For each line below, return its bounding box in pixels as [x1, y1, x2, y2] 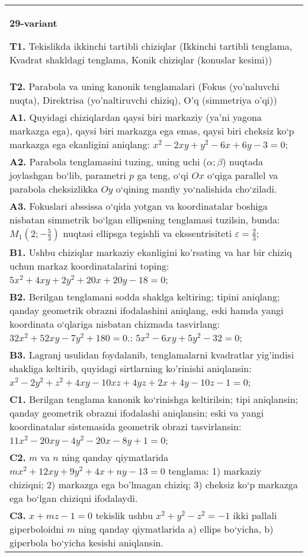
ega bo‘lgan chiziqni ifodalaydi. [9, 491, 138, 505]
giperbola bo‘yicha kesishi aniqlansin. [9, 536, 163, 549]
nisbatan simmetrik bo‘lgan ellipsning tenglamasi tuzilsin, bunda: [9, 213, 280, 226]
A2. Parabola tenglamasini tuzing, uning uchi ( [9, 155, 207, 168]
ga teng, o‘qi [137, 168, 189, 182]
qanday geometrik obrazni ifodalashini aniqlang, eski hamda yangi [9, 303, 284, 317]
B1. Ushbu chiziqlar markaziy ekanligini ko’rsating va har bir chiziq [9, 245, 292, 259]
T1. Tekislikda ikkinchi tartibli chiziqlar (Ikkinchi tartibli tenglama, [9, 39, 293, 53]
